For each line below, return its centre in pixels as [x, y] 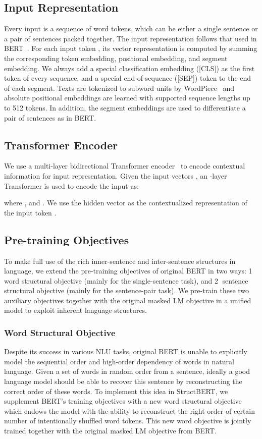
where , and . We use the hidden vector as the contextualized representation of [126, 203]
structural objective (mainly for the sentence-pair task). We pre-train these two [127, 290]
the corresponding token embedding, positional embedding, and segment [116, 58]
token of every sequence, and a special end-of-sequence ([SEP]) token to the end [128, 78]
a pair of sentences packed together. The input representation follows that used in [130, 38]
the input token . [30, 212]
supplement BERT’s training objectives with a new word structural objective [123, 401]
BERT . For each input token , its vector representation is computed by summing [131, 48]
